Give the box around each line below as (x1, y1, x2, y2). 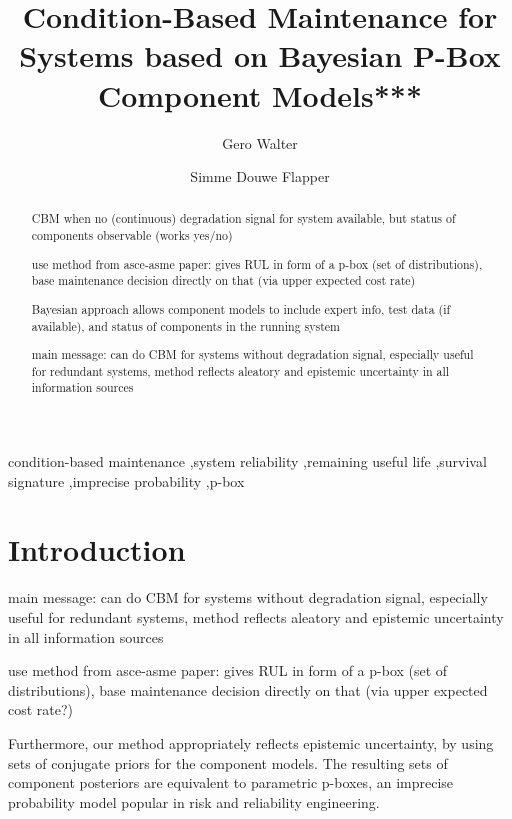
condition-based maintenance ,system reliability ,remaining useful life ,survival (8, 451, 487, 472)
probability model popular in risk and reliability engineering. (8, 791, 380, 812)
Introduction (8, 529, 186, 570)
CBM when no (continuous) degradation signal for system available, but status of (31, 210, 456, 227)
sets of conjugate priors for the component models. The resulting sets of (8, 752, 448, 773)
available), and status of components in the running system (31, 317, 341, 334)
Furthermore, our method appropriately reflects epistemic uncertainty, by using (8, 732, 494, 753)
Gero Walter (222, 132, 298, 153)
